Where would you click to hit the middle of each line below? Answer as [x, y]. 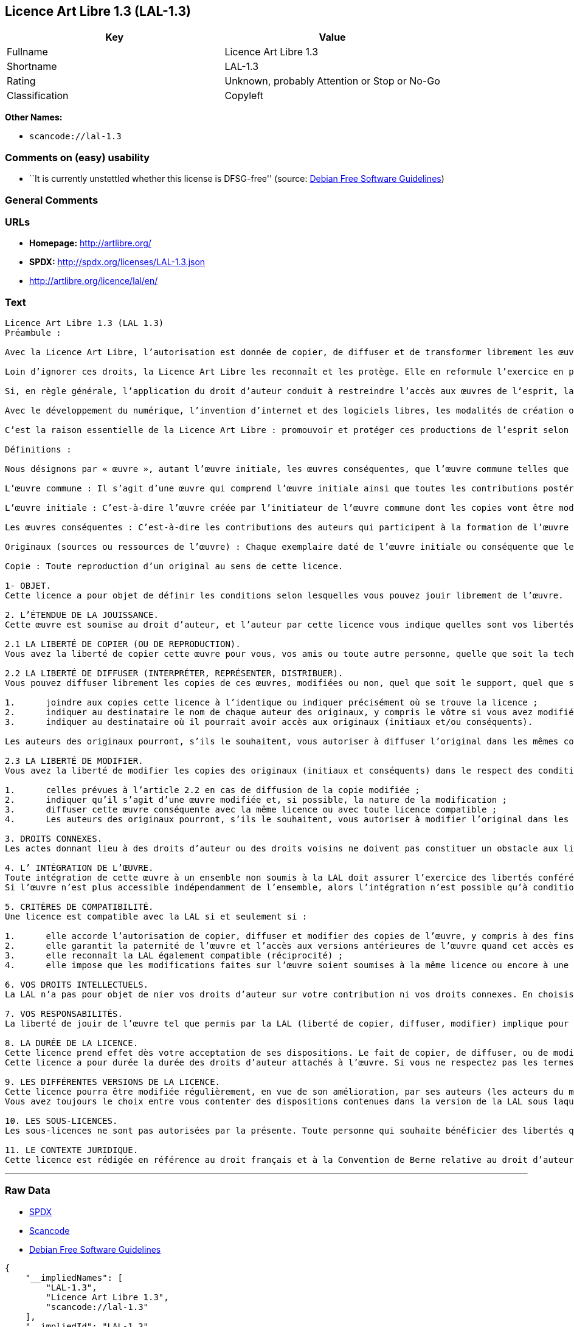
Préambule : [33, 333]
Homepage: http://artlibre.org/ [90, 243]
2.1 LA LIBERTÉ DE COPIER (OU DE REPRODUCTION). [123, 644]
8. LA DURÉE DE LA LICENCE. [72, 1043]
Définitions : [38, 450]
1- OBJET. [28, 586]
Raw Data [28, 1190]
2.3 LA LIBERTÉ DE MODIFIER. [74, 761]
